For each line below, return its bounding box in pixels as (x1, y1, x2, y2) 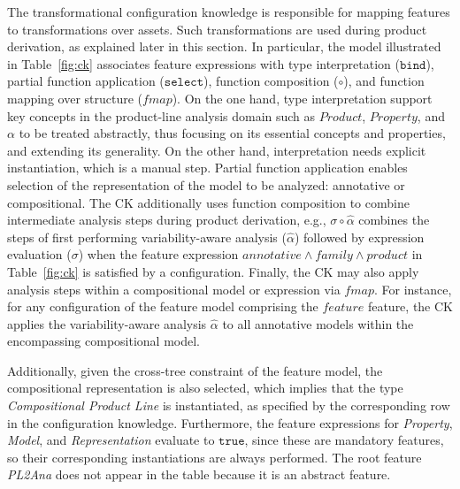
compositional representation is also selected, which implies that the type (7, 378, 403, 397)
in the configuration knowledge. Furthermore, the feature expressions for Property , (7, 413, 453, 432)
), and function (343, 72, 425, 90)
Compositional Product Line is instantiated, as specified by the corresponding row (7, 396, 450, 415)
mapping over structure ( (7, 88, 143, 107)
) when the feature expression (78, 245, 239, 264)
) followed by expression (294, 227, 425, 246)
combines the (358, 210, 430, 229)
